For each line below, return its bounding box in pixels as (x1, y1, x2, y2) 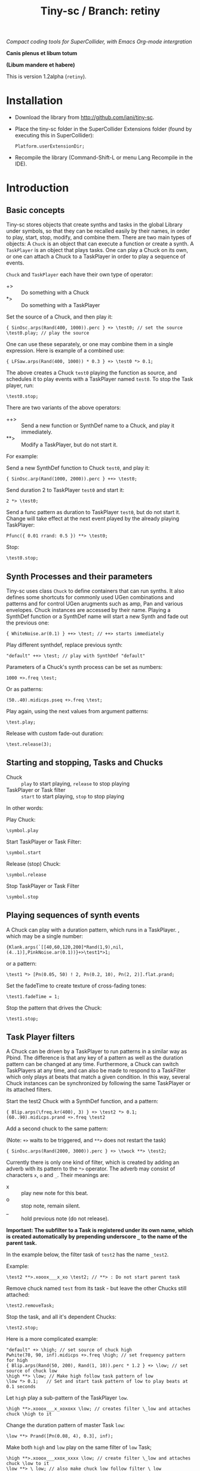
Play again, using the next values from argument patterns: (6, 707, 149, 715)
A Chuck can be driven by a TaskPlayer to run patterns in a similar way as (6, 1048, 187, 1055)
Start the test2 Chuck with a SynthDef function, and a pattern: (6, 1098, 159, 1105)
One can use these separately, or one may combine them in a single (6, 341, 173, 348)
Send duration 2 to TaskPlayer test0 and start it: (6, 487, 124, 494)
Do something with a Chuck (21, 289, 90, 296)
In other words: (6, 804, 44, 811)
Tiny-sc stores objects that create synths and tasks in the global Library (6, 221, 183, 229)
